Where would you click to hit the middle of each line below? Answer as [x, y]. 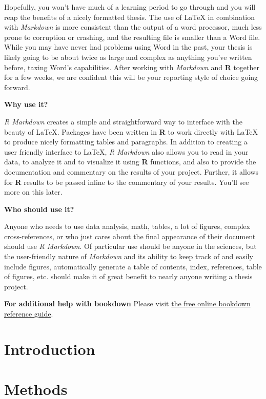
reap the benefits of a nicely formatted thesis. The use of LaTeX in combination [130, 17]
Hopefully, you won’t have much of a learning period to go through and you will [130, 7]
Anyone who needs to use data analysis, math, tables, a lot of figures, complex [127, 226]
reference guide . [29, 314]
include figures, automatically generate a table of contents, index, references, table [133, 266]
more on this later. [33, 192]
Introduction [50, 349]
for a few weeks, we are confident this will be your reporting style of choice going [131, 77]
